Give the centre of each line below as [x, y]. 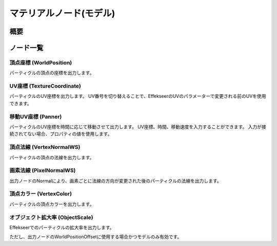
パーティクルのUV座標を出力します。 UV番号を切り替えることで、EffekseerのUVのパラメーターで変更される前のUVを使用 [138, 96]
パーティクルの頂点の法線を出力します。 [52, 157]
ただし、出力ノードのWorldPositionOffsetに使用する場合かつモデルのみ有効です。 [96, 237]
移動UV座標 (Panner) [36, 117]
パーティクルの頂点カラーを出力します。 [52, 204]
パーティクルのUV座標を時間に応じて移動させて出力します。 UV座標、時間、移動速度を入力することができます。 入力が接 [138, 127]
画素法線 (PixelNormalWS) [43, 170]
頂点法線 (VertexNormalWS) [45, 147]
